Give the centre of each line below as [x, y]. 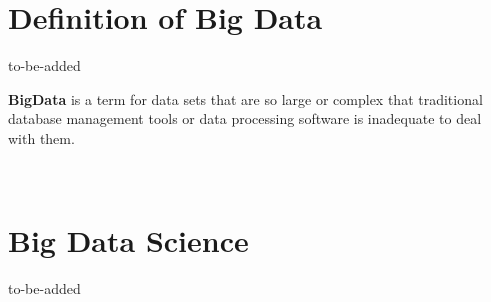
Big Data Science [128, 240]
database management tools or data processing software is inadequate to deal [245, 118]
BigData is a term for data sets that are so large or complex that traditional [245, 98]
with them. [41, 137]
